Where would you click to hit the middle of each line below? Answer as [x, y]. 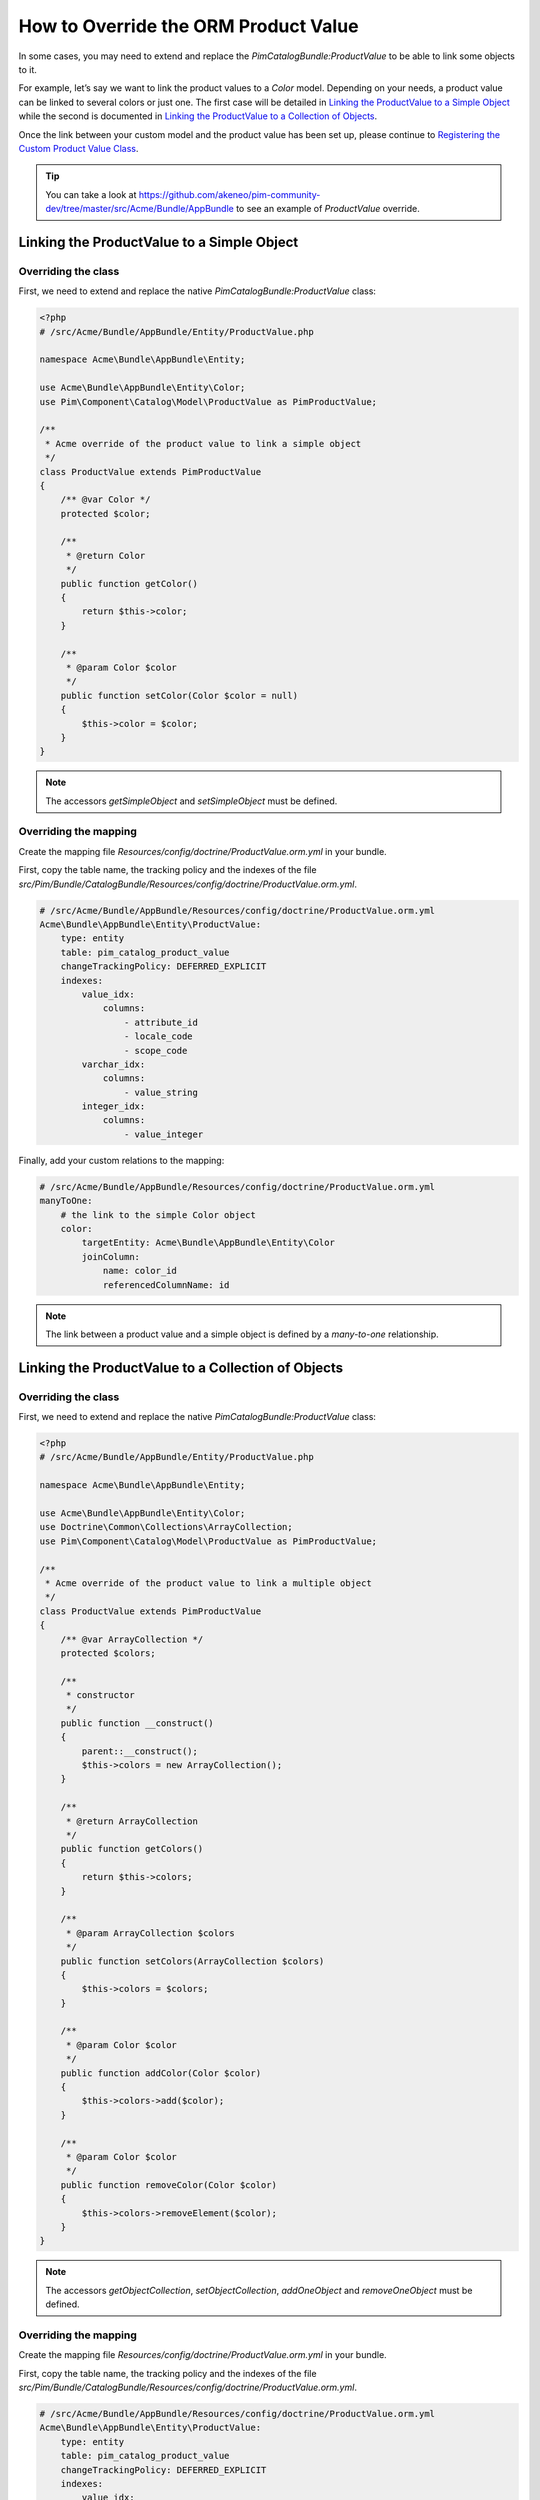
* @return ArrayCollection [132, 1821]
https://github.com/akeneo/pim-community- [229, 194]
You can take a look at [91, 194]
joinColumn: [110, 1256]
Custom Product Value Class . [78, 148]
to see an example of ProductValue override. [327, 209]
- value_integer [163, 1134]
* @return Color [105, 555]
